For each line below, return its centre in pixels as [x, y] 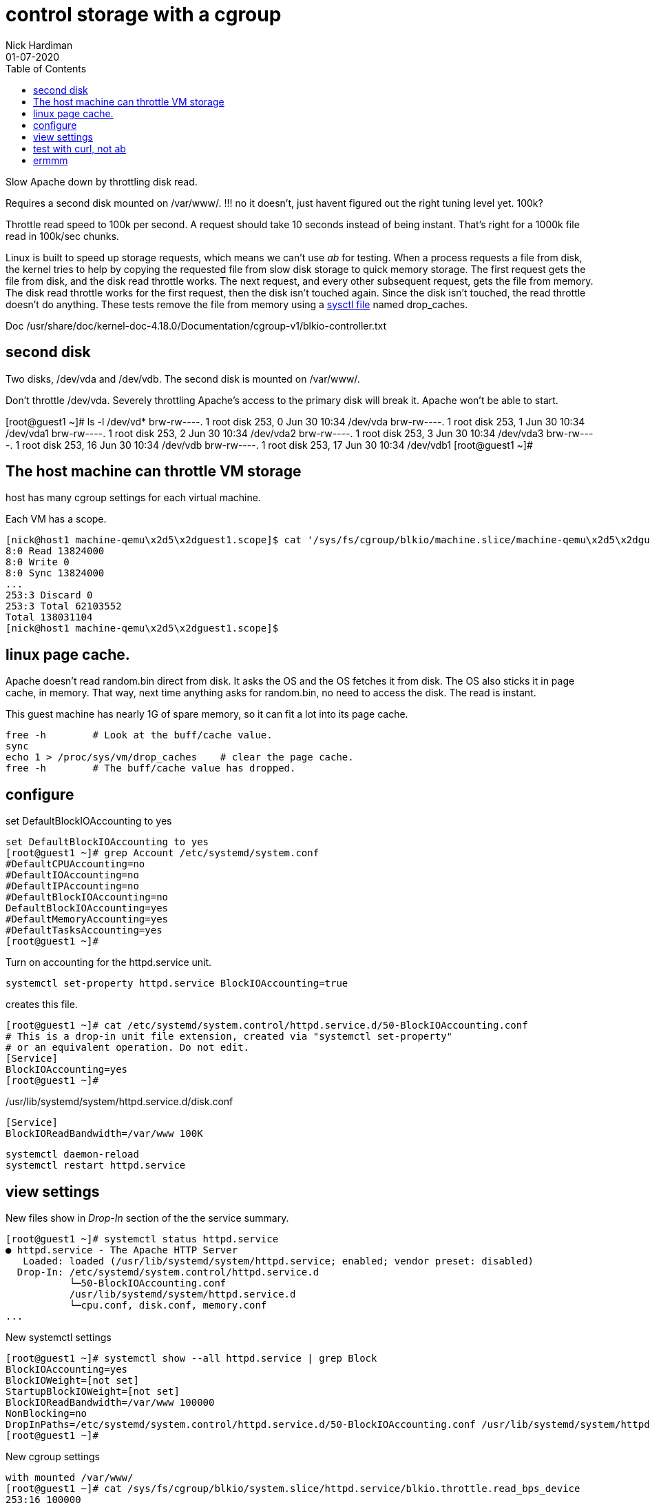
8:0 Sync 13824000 [55, 573]
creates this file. [42, 1005]
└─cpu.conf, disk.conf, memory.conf [168, 1305]
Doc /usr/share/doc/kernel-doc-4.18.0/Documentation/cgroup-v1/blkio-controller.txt [196, 325]
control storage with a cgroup [144, 14]
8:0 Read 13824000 [55, 551]
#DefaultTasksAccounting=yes [84, 930]
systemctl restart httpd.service [96, 1166]
